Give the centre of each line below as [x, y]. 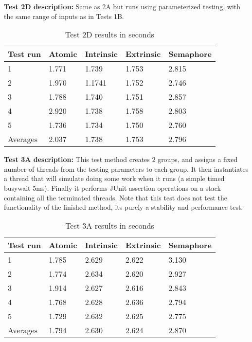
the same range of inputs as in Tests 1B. [64, 16]
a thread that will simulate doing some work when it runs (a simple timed [114, 178]
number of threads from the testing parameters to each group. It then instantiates [126, 169]
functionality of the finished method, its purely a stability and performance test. [124, 207]
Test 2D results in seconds [110, 35]
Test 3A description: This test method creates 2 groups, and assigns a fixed [121, 159]
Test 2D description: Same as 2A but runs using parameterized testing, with [122, 6]
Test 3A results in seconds [110, 225]
